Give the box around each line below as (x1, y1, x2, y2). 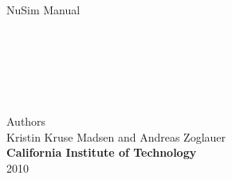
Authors (6, 112, 46, 129)
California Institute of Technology (6, 144, 197, 161)
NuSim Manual (6, 2, 81, 18)
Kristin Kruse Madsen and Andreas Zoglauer (6, 128, 226, 145)
